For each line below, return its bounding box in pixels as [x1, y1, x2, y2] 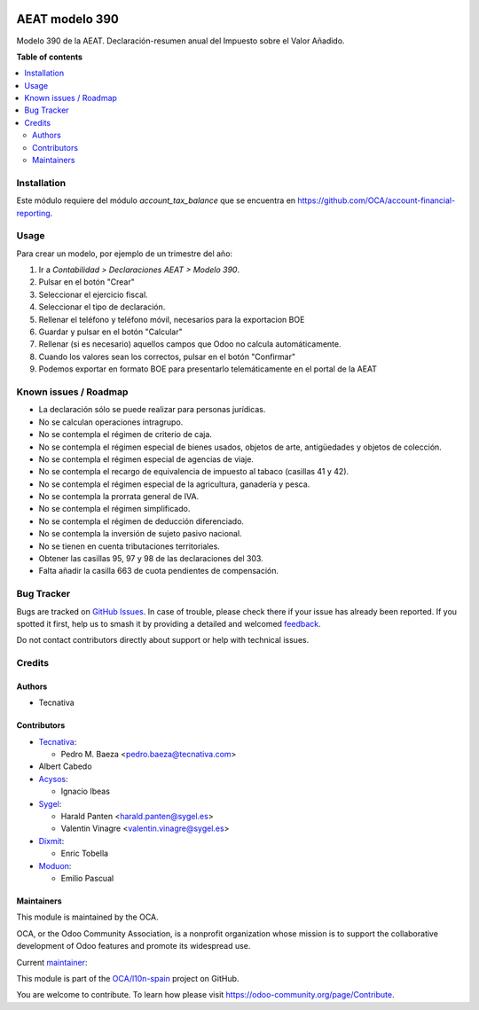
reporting [16, 207, 51, 218]
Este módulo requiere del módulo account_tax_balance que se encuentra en [16, 195, 296, 206]
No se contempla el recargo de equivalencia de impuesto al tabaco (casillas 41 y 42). [38, 466, 349, 477]
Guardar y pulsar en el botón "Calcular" [38, 326, 183, 337]
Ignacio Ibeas [60, 786, 111, 797]
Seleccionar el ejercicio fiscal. [38, 289, 148, 300]
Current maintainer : [16, 957, 88, 967]
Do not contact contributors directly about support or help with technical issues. [16, 635, 310, 646]
